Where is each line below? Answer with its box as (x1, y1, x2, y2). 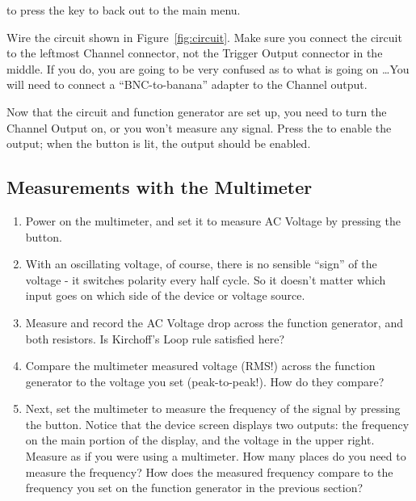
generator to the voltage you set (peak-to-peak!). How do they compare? (25, 373, 384, 389)
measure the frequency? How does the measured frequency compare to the (25, 463, 393, 480)
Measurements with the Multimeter (6, 175, 313, 200)
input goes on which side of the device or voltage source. (25, 287, 305, 304)
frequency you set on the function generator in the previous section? (25, 479, 363, 496)
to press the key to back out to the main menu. (6, 2, 241, 18)
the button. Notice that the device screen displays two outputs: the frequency (25, 415, 410, 432)
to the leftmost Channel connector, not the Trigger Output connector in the (6, 44, 383, 61)
